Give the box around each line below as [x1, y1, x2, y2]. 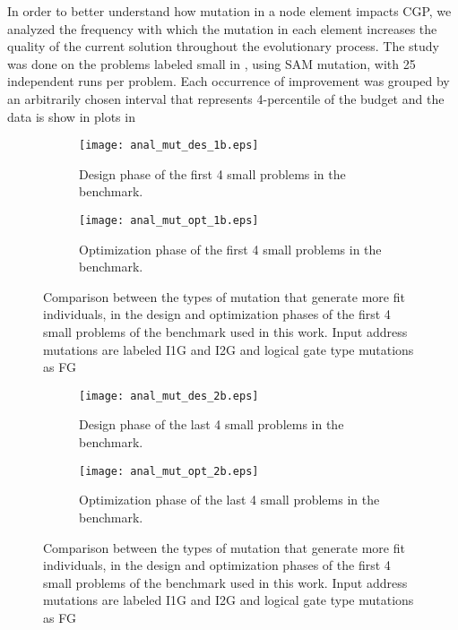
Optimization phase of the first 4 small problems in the [79, 239, 382, 258]
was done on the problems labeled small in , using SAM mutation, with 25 [7, 54, 416, 73]
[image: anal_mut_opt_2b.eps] [79, 464, 259, 478]
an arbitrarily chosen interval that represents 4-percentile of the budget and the [7, 89, 445, 108]
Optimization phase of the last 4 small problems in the [79, 490, 380, 509]
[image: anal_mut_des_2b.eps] [79, 389, 259, 402]
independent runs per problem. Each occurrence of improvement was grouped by [7, 72, 450, 91]
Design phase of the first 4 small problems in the [79, 164, 346, 183]
